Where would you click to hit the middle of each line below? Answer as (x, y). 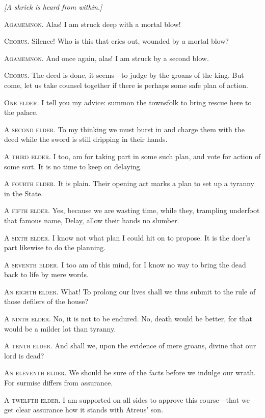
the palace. (21, 112)
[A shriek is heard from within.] (53, 7)
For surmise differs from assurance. (59, 383)
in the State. (24, 193)
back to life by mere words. (46, 274)
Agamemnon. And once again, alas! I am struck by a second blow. (107, 58)
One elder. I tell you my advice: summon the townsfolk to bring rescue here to (128, 102)
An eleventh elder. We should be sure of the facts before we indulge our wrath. (130, 372)
